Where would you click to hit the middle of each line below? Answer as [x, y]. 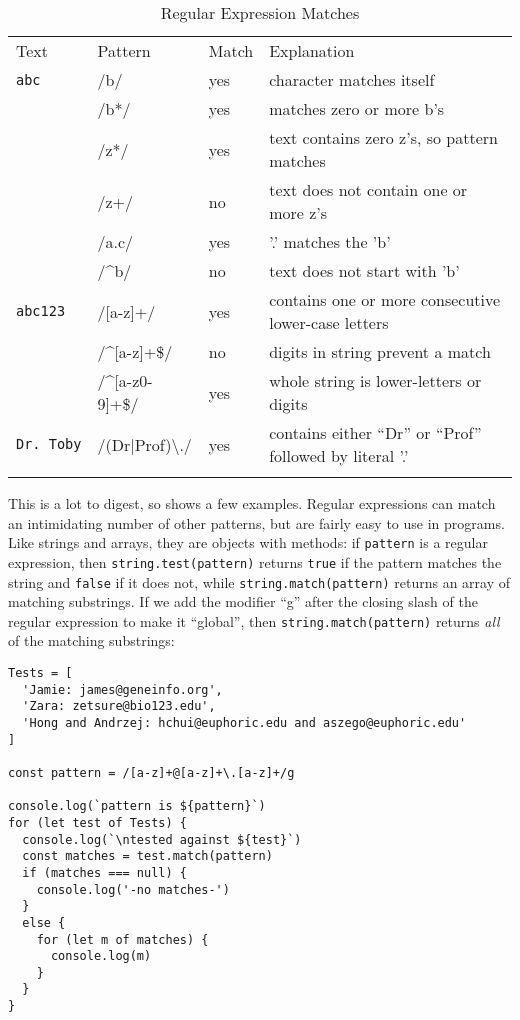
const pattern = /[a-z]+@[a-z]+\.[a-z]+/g [151, 772]
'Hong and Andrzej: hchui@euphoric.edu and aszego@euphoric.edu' [244, 722]
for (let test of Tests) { [97, 822]
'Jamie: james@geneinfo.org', [122, 689]
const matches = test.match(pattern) [147, 856]
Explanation [312, 50]
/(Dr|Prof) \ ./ [144, 444]
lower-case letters [329, 322]
